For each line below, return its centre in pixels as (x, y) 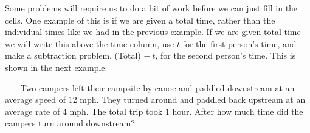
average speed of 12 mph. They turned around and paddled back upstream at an (155, 99)
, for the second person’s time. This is (226, 55)
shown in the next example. (56, 67)
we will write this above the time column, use (90, 43)
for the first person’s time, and (239, 43)
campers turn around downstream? (70, 123)
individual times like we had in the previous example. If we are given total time (153, 32)
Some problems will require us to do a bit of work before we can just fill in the (151, 8)
